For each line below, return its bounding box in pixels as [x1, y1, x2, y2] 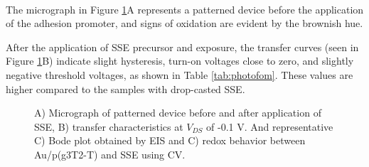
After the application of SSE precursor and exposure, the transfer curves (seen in [6, 39, 359, 54]
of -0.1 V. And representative [206, 119, 333, 134]
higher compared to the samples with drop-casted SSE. [6, 81, 245, 96]
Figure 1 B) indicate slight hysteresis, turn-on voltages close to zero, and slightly [6, 53, 354, 68]
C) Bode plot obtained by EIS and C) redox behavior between [34, 133, 306, 148]
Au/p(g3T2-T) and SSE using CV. [34, 146, 186, 161]
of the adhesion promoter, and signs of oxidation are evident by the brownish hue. [6, 16, 363, 31]
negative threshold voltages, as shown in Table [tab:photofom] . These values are [6, 67, 353, 82]
